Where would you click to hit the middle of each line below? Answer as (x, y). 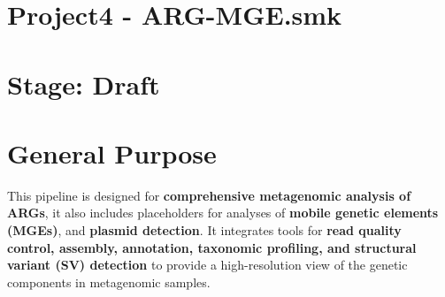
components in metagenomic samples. (109, 282)
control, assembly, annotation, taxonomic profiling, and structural (212, 247)
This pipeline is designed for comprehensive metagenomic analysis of (209, 195)
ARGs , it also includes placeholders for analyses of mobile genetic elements (223, 213)
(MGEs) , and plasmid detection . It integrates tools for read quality (204, 230)
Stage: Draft (84, 84)
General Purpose (112, 152)
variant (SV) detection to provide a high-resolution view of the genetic (207, 265)
